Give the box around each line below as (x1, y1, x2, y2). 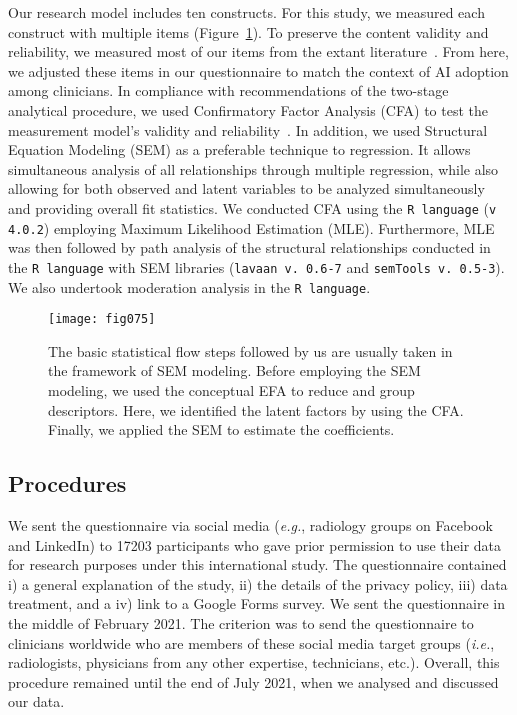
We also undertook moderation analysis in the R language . (8, 276, 371, 297)
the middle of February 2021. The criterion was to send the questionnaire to (8, 612, 474, 633)
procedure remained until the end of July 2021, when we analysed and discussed (8, 671, 499, 692)
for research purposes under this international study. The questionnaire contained (8, 554, 507, 575)
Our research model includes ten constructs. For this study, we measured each (8, 2, 485, 22)
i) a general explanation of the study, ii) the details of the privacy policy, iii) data (8, 573, 508, 594)
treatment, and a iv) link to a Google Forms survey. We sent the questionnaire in (8, 593, 505, 614)
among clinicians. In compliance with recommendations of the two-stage (8, 80, 449, 101)
